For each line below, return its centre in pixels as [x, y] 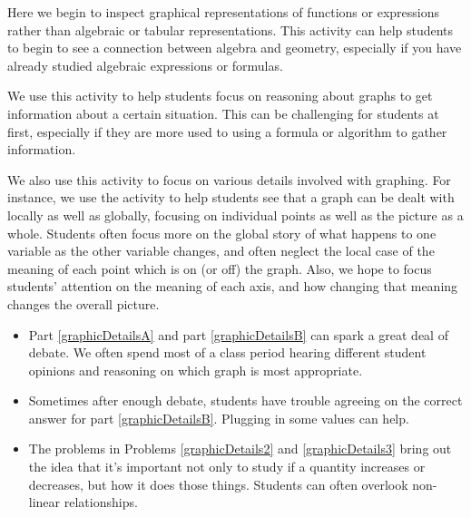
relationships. [101, 502]
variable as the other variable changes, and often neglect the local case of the [221, 251]
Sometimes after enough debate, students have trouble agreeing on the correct [245, 400]
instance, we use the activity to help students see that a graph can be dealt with [231, 197]
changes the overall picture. [83, 303]
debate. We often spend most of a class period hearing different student [227, 352]
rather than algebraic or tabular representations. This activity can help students [231, 29]
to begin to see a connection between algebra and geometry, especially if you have [235, 48]
